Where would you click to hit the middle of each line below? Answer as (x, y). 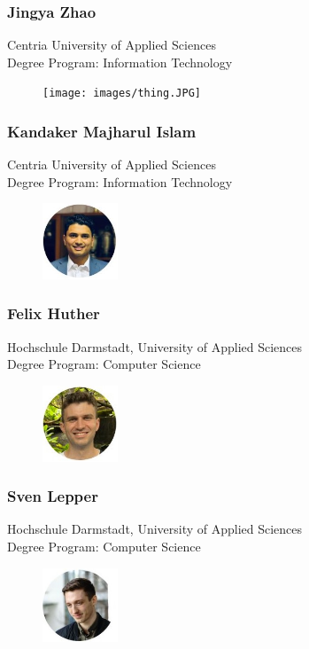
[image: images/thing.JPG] (122, 94)
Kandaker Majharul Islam (102, 131)
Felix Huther (54, 313)
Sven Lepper (53, 496)
